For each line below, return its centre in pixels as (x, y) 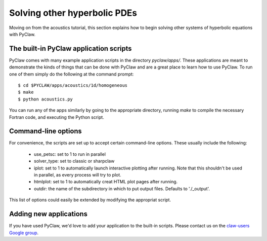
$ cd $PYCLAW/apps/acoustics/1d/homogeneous (73, 86)
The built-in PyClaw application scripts (70, 49)
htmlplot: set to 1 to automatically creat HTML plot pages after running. (106, 182)
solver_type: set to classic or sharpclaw (74, 161)
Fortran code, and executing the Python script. (57, 117)
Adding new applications (48, 214)
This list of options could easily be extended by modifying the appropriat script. (90, 200)
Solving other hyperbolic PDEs (73, 13)
